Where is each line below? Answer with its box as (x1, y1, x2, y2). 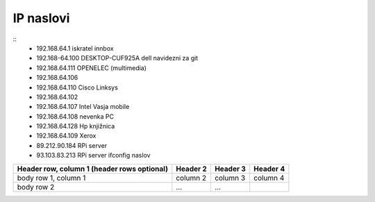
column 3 (214, 173, 246, 183)
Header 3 (214, 164, 247, 174)
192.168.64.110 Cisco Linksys (36, 83, 118, 92)
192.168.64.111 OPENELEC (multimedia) (36, 63, 147, 72)
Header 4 (253, 164, 285, 174)
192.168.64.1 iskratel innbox (36, 44, 114, 52)
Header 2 (176, 164, 208, 174)
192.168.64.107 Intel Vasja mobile (36, 103, 130, 111)
